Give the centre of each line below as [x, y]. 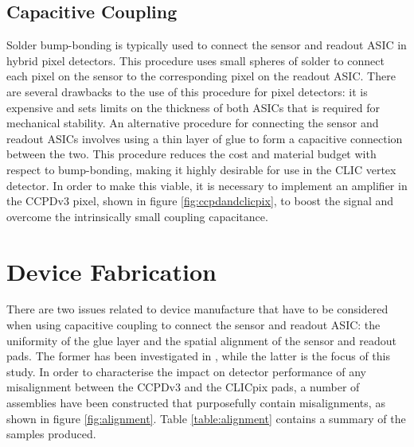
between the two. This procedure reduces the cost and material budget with [191, 154]
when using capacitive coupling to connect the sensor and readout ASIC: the [193, 325]
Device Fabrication [111, 271]
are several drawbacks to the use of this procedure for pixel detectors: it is [187, 91]
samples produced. [51, 434]
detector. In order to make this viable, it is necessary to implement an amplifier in [207, 185]
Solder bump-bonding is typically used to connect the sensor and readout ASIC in [207, 45]
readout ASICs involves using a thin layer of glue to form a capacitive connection [205, 138]
